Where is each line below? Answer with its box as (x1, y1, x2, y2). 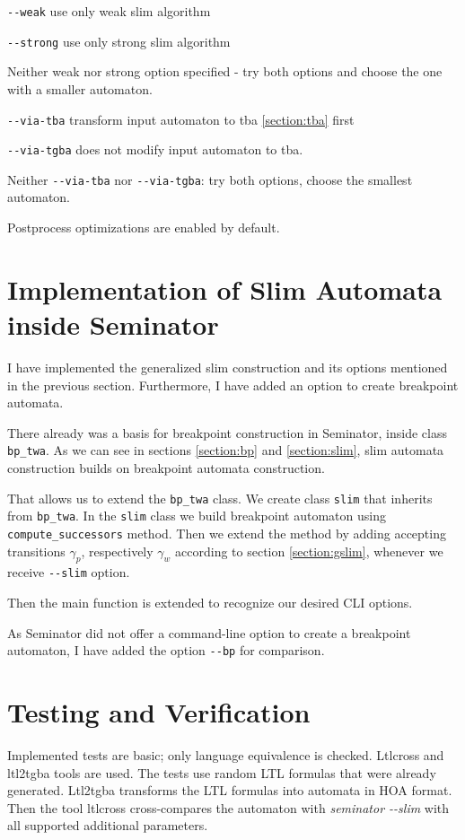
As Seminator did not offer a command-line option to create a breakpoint (7, 623, 411, 642)
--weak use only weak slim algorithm (7, 2, 211, 20)
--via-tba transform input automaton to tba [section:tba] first (7, 109, 355, 128)
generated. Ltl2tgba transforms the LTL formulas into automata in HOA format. (7, 781, 452, 800)
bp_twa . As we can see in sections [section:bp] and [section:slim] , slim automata (7, 441, 444, 459)
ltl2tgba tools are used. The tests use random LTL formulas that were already (7, 763, 436, 782)
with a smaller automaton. (7, 79, 153, 98)
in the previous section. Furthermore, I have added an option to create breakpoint (7, 375, 459, 394)
